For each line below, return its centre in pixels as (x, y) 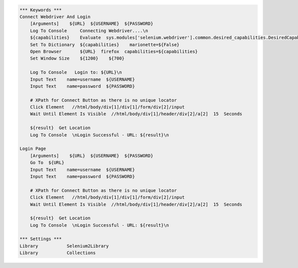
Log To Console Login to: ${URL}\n (76, 72)
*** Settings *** (41, 239)
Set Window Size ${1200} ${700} (77, 59)
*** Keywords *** (41, 10)
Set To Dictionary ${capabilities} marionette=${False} (105, 44)
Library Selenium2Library (64, 246)
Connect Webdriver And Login (55, 17)
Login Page (33, 149)
